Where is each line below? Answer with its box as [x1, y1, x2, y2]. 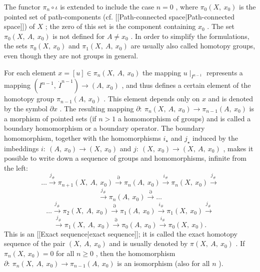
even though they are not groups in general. [4, 50, 138, 60]
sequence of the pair [4, 238, 65, 249]
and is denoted [208, 93, 253, 104]
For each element [4, 67, 56, 77]
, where [175, 1, 198, 11]
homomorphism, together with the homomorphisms [4, 132, 161, 143]
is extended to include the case [60, 1, 154, 11]
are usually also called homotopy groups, [130, 40, 255, 51]
